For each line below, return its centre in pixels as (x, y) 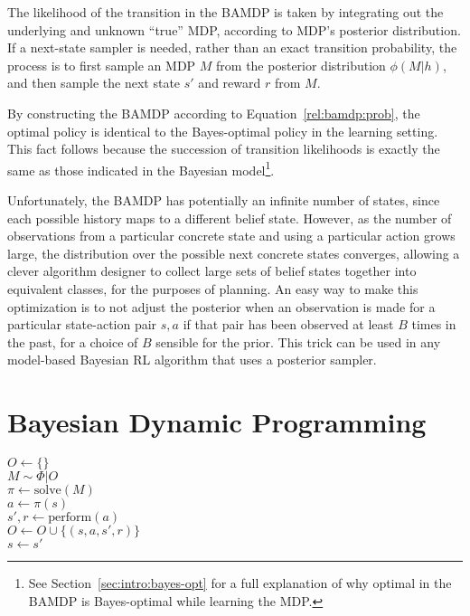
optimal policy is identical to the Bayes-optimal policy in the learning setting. (223, 131)
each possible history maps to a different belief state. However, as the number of (230, 218)
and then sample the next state (94, 83)
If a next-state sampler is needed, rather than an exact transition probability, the (232, 47)
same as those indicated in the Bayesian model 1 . (141, 168)
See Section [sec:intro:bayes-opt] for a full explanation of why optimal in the (240, 583)
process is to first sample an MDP (102, 65)
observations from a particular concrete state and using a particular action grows (231, 236)
